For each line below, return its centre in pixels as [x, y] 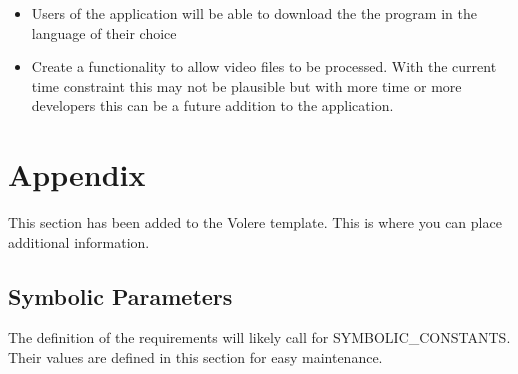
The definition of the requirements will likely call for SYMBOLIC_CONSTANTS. [259, 337]
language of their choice [104, 32]
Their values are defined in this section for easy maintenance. [195, 357]
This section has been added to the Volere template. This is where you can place [255, 222]
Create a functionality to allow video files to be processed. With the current [264, 66]
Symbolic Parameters [120, 295]
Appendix [77, 174]
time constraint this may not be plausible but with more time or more [246, 85]
